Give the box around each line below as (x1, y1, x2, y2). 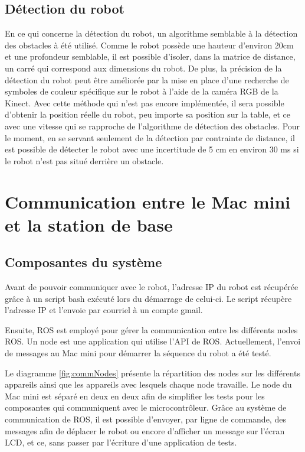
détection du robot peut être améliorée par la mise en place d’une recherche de (5, 73, 289, 86)
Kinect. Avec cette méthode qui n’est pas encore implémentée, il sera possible (5, 96, 284, 109)
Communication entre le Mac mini (5, 189, 291, 213)
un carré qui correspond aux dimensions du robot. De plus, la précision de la (5, 61, 282, 74)
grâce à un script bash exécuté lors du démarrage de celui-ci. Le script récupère (5, 292, 292, 304)
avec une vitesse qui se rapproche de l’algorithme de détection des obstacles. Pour (5, 119, 300, 132)
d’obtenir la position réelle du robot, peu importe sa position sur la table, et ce (5, 108, 290, 121)
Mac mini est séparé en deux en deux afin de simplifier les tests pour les (5, 389, 265, 402)
